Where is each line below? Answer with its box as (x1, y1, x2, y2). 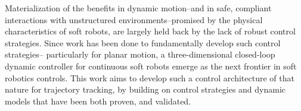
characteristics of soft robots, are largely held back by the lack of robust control (5, 25, 296, 37)
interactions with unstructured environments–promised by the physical (5, 13, 263, 26)
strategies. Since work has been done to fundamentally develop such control (5, 36, 281, 49)
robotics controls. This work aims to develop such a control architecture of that (5, 71, 294, 84)
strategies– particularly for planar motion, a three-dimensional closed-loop (5, 48, 275, 61)
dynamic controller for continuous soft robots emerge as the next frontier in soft (5, 59, 297, 72)
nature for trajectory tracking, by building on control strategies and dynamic (5, 83, 286, 96)
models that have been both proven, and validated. (5, 94, 191, 107)
